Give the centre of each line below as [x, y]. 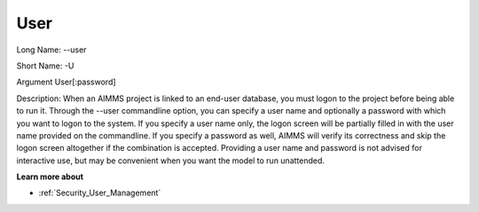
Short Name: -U [45, 66]
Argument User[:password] [66, 82]
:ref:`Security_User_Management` [100, 193]
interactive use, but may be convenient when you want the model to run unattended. [171, 161]
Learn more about [50, 177]
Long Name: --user [51, 50]
